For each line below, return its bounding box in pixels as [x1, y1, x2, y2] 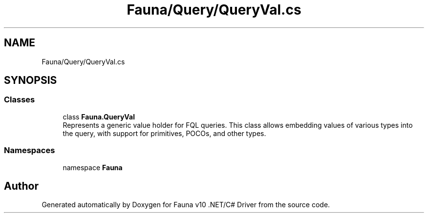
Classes [4, 95, 35, 105]
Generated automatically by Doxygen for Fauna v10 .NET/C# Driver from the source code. [42, 200, 330, 209]
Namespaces [4, 145, 55, 156]
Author [4, 179, 39, 192]
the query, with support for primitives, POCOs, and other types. [63, 129, 266, 138]
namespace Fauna [63, 163, 123, 172]
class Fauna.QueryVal [63, 112, 135, 121]
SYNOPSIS [4, 74, 57, 87]
